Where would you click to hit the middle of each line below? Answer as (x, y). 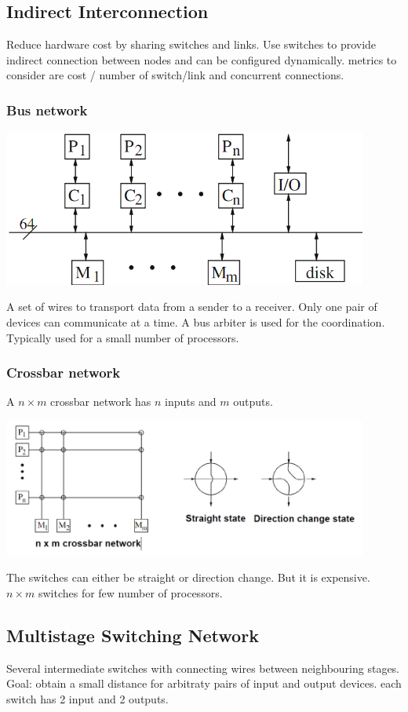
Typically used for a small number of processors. (123, 337)
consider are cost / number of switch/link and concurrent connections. (175, 75)
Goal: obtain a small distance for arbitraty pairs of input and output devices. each (204, 683)
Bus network (47, 110)
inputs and (191, 402)
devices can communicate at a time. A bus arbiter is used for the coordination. (196, 321)
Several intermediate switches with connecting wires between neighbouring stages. (203, 668)
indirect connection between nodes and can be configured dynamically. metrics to (202, 59)
